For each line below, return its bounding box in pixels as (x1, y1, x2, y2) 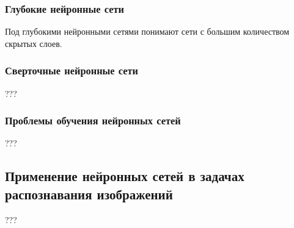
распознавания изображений (5, 184, 173, 203)
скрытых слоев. (5, 37, 62, 49)
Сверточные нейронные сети (5, 63, 139, 78)
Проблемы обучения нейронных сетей (5, 113, 181, 128)
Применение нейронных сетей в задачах (5, 166, 244, 185)
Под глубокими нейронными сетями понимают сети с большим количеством (5, 25, 290, 38)
